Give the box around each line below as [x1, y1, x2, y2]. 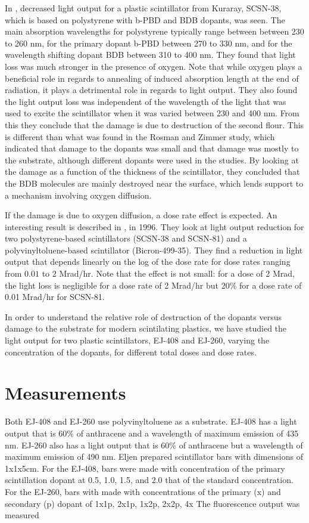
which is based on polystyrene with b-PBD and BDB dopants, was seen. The [5, 13, 285, 26]
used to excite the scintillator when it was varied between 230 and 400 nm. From [5, 107, 299, 119]
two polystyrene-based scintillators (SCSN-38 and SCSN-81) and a [5, 232, 247, 245]
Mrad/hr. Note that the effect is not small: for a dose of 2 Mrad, [59, 267, 295, 280]
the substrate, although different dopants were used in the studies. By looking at [5, 153, 299, 166]
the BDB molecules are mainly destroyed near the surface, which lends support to [5, 177, 304, 189]
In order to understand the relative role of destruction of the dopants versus [5, 310, 282, 323]
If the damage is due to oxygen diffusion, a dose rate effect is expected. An [5, 209, 277, 221]
